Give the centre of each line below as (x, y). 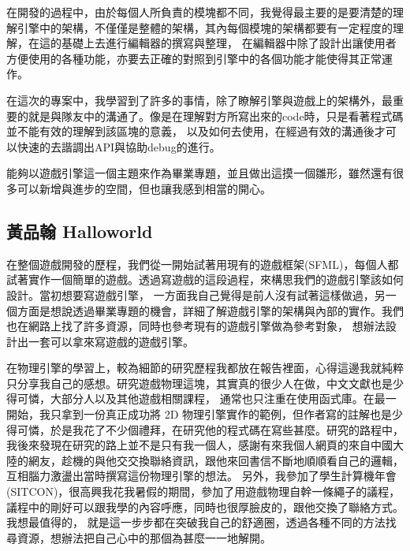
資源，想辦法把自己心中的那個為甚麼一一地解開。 (144, 537)
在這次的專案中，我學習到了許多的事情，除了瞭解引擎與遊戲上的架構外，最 (199, 100)
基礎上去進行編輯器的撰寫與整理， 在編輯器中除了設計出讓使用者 (229, 43)
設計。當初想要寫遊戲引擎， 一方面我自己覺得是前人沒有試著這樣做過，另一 (201, 294)
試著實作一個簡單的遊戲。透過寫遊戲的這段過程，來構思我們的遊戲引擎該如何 (205, 279)
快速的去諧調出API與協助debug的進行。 (119, 146)
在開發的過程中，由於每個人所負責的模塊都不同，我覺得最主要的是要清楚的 (199, 12)
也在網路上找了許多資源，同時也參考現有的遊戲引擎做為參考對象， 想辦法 (196, 326)
